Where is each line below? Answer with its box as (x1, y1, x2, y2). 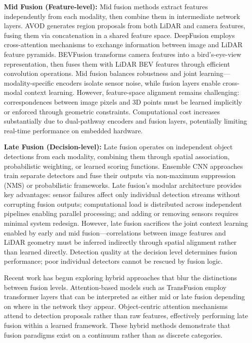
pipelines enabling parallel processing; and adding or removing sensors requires (4, 208, 238, 218)
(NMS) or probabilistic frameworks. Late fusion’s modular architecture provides (4, 180, 242, 190)
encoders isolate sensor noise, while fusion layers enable (56, 77, 221, 88)
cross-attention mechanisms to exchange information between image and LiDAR (4, 39, 243, 50)
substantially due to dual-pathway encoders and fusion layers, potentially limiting (4, 116, 247, 126)
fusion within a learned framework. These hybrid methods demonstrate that (4, 320, 231, 330)
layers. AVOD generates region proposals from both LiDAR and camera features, (4, 20, 246, 31)
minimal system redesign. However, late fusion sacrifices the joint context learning (4, 218, 248, 228)
